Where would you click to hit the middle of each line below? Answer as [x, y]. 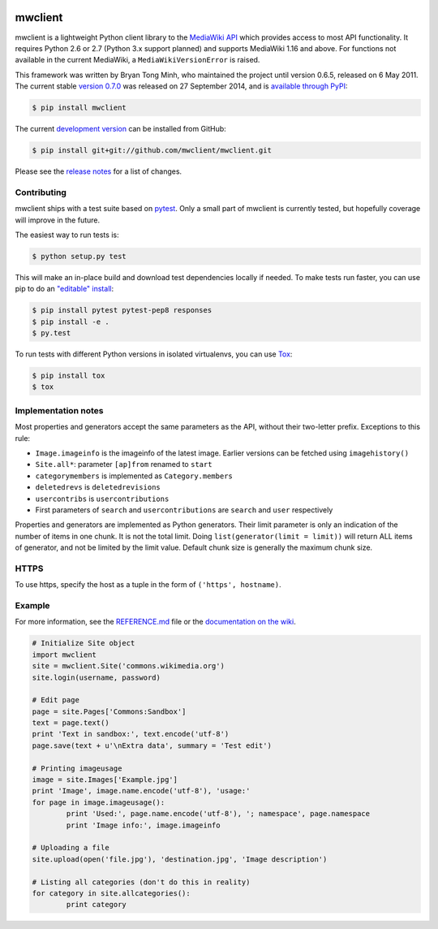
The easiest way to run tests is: [67, 235]
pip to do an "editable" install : [64, 289]
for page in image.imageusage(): [99, 802]
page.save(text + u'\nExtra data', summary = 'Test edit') [152, 745]
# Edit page [56, 700]
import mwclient [64, 655]
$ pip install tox [69, 376]
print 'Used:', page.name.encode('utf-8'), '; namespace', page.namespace [218, 814]
